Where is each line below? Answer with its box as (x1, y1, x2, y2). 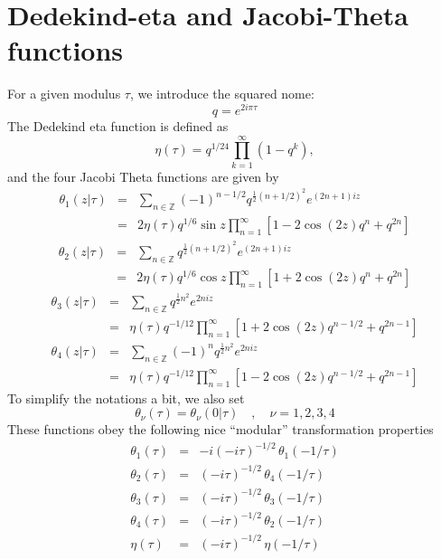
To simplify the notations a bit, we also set (7, 388, 245, 407)
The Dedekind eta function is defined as (7, 116, 229, 135)
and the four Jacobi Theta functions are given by (7, 166, 279, 185)
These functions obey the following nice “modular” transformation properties (7, 420, 434, 439)
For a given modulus (7, 84, 121, 103)
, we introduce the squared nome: (129, 84, 314, 103)
